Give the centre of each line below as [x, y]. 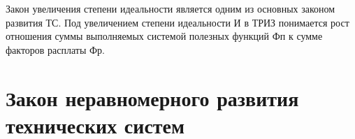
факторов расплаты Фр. [56, 49]
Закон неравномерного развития [152, 97]
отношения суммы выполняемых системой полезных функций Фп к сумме [164, 36]
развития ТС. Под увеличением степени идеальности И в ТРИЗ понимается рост [177, 22]
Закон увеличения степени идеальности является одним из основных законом [171, 8]
